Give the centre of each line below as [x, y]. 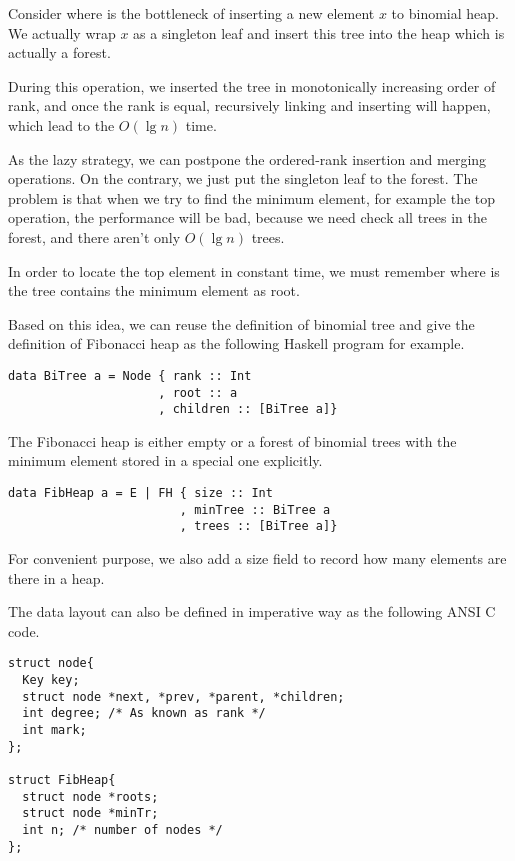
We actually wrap [62, 32]
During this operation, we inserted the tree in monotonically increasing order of [252, 85]
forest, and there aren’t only [94, 236]
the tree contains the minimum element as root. [154, 290]
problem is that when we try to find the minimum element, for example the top [252, 197]
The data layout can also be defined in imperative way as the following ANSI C [252, 611]
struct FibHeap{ [62, 780]
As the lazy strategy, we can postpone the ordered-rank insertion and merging [247, 158]
